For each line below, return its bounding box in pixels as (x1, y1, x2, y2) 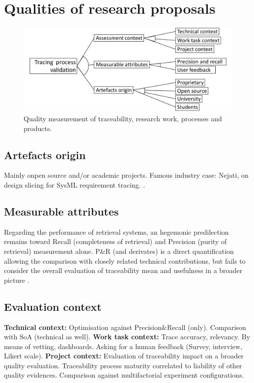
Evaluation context (4, 299, 102, 314)
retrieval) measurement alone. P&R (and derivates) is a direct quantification (4, 246, 234, 256)
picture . (4, 274, 29, 285)
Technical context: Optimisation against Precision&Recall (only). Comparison (4, 322, 246, 332)
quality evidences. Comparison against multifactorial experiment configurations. (4, 370, 244, 380)
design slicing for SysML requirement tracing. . (4, 179, 145, 190)
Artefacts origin (4, 147, 86, 162)
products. (24, 123, 52, 133)
